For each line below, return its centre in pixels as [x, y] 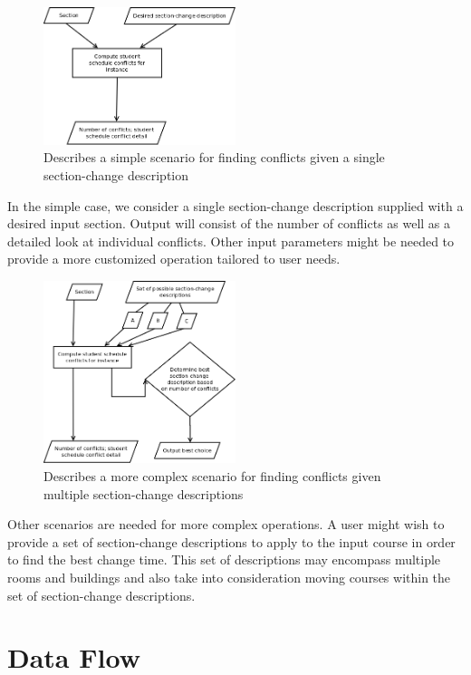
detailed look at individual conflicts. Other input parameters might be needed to [231, 241]
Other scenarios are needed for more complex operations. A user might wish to [226, 524]
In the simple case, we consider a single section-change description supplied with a [235, 205]
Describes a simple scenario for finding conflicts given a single [214, 157]
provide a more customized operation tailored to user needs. [174, 259]
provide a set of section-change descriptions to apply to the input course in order [231, 541]
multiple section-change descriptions [144, 493]
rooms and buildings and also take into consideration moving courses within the [229, 577]
